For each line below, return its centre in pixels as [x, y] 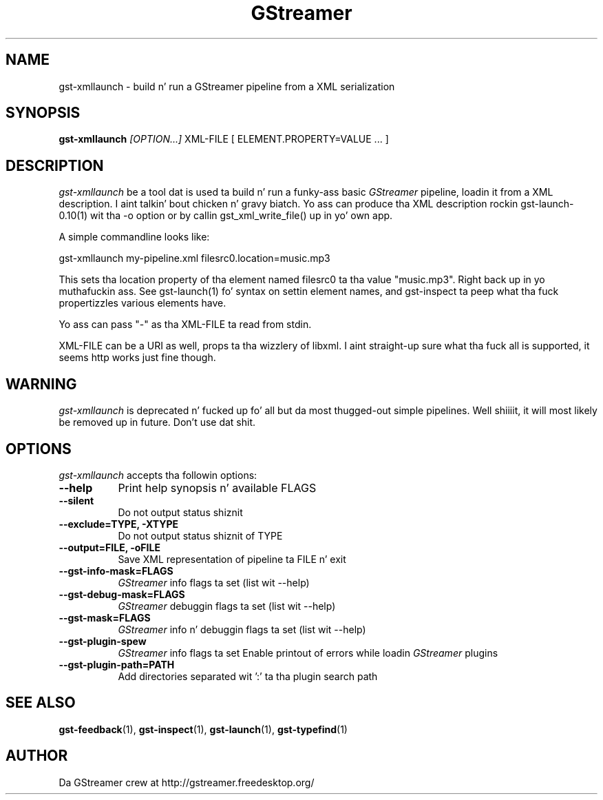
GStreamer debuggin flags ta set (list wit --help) [227, 606]
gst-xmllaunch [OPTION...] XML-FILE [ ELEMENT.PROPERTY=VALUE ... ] [224, 139]
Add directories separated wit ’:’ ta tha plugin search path [248, 676]
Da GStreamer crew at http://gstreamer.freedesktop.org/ [187, 782]
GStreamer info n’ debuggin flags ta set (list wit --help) [242, 629]
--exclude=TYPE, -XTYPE [119, 524]
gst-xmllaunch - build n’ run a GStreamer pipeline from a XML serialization [227, 86]
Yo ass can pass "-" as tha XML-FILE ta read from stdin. [185, 325]
